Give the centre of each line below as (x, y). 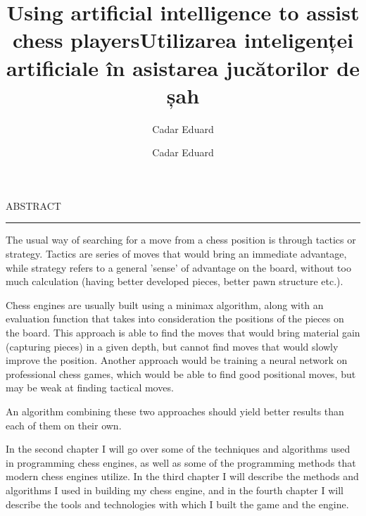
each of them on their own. (64, 425)
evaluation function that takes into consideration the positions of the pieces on (175, 319)
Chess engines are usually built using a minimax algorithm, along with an (165, 304)
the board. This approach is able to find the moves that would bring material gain (183, 333)
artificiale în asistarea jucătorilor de (183, 67)
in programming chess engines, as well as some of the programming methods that (181, 462)
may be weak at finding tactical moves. (90, 388)
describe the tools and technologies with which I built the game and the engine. (177, 504)
